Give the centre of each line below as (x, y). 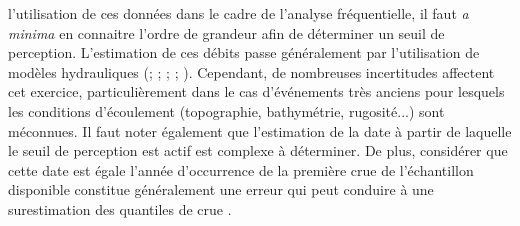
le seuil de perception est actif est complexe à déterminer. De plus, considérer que (258, 150)
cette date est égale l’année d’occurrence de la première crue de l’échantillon (241, 169)
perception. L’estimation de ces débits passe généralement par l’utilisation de (244, 52)
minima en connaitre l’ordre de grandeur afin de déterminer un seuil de (226, 32)
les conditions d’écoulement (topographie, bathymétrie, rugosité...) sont (226, 110)
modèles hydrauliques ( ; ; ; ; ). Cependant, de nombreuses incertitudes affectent (251, 71)
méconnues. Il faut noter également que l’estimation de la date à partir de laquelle (260, 130)
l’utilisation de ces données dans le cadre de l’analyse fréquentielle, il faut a (238, 13)
